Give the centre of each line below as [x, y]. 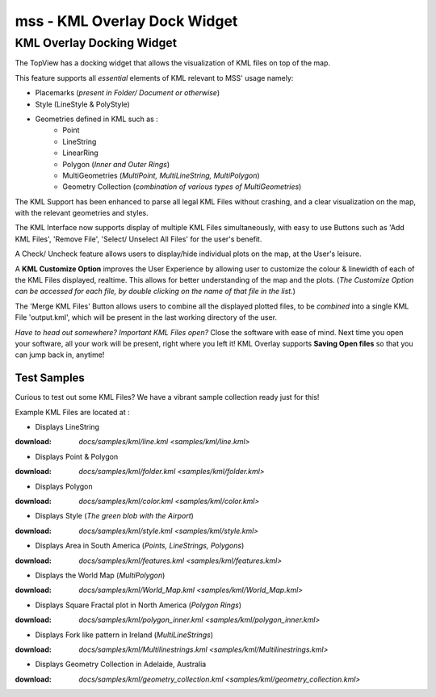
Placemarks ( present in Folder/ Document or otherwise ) [128, 93]
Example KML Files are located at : [72, 412]
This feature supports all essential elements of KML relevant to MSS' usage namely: [154, 78]
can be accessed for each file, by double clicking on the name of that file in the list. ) [155, 292]
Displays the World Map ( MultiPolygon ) [100, 575]
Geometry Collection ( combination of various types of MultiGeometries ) [182, 187]
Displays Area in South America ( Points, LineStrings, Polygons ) [140, 546]
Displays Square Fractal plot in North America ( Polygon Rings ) [138, 605]
